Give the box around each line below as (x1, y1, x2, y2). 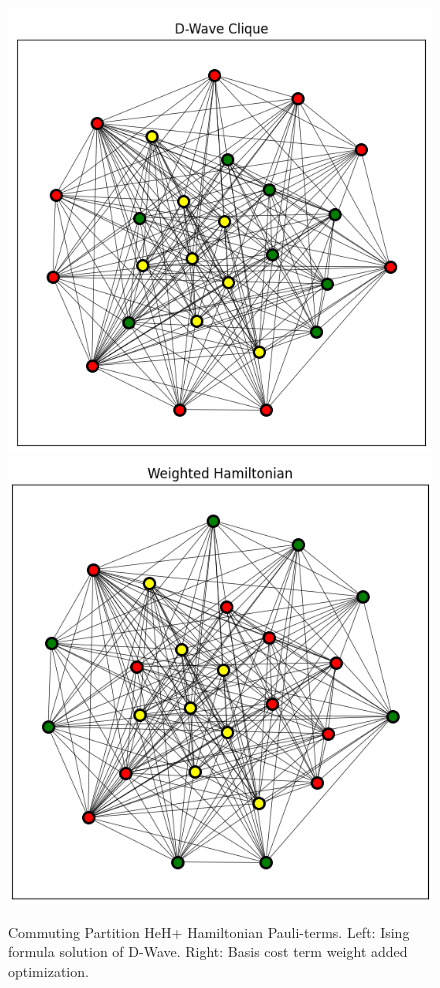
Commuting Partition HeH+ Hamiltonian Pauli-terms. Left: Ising (8, 921, 410, 942)
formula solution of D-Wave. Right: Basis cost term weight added (8, 941, 408, 962)
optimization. (8, 961, 89, 982)
